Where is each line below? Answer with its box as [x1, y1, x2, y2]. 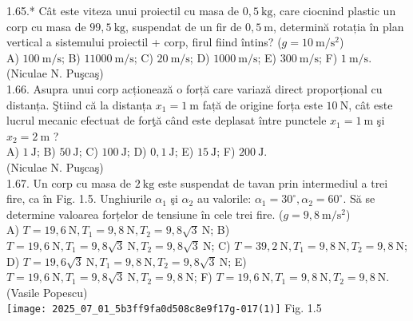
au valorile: [197, 190, 252, 207]
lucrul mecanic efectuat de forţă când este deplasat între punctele [6, 112, 327, 129]
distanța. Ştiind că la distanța [6, 96, 153, 113]
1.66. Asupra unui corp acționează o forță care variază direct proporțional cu [6, 80, 383, 97]
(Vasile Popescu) [6, 283, 88, 300]
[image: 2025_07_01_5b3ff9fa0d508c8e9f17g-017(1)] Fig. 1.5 [6, 299, 322, 316]
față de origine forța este [202, 96, 323, 113]
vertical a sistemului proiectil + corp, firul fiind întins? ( [6, 34, 282, 50]
